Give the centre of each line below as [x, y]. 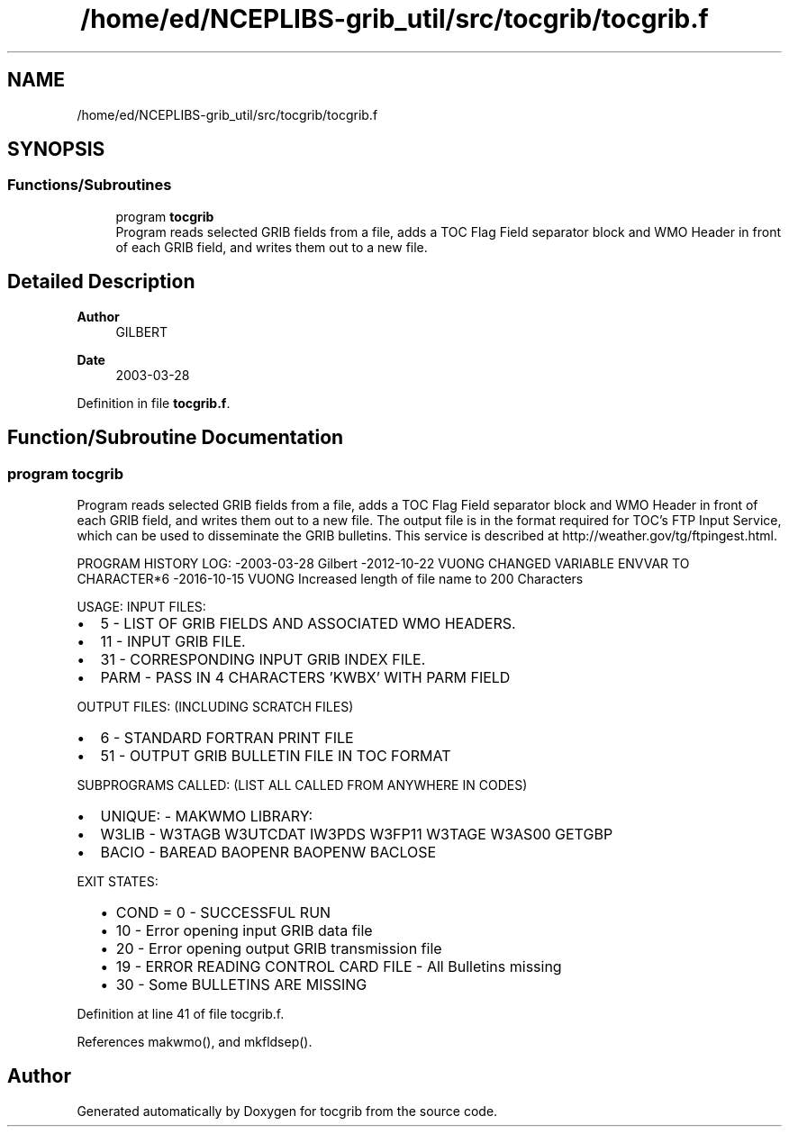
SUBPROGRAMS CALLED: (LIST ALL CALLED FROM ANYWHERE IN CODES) [302, 785]
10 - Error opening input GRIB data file [244, 930]
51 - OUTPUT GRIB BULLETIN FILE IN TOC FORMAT [276, 755]
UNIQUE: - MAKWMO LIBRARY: [207, 816]
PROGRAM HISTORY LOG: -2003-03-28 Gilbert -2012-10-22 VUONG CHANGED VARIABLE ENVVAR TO [383, 563]
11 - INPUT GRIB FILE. [173, 641]
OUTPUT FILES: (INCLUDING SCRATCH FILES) [215, 706]
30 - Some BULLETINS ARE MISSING [241, 984]
